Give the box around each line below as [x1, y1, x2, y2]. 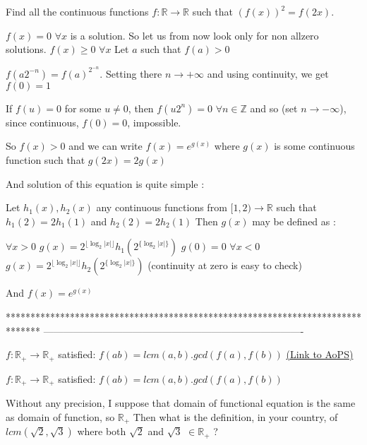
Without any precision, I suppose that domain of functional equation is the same [6, 396, 356, 410]
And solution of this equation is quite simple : [6, 176, 205, 191]
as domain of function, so [6, 409, 115, 424]
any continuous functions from [96, 200, 227, 215]
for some [64, 100, 102, 115]
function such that [6, 153, 85, 167]
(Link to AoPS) [286, 347, 354, 362]
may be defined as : [252, 213, 336, 228]
